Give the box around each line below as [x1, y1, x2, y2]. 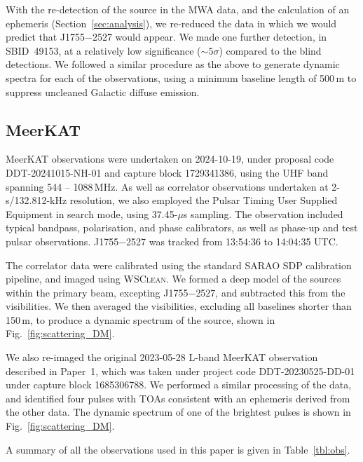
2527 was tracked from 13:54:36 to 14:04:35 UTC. [126, 233, 338, 248]
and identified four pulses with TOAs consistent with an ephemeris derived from [6, 390, 350, 405]
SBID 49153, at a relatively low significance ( [6, 43, 201, 57]
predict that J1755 [6, 29, 85, 44]
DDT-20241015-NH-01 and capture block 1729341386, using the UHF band [6, 165, 329, 179]
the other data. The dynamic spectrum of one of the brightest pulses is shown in [6, 405, 351, 419]
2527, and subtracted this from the [196, 285, 345, 299]
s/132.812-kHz [6, 193, 67, 208]
